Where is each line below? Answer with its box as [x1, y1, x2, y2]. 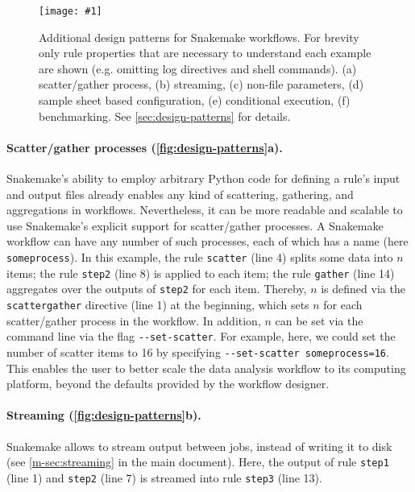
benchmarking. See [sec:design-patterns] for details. [39, 107, 291, 124]
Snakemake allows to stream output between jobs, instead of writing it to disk [6, 437, 392, 454]
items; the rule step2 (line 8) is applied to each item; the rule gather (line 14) [6, 264, 395, 281]
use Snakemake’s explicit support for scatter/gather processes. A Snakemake [6, 217, 384, 234]
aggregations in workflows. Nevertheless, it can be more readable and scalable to [6, 201, 403, 218]
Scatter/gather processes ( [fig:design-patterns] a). [6, 139, 283, 155]
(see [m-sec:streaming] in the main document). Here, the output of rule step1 [6, 453, 389, 470]
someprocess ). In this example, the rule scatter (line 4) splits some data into [6, 248, 393, 265]
